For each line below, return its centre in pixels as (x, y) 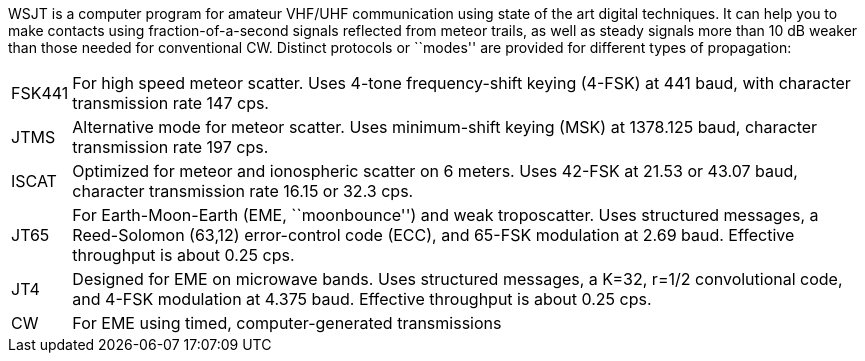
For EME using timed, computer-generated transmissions (287, 323)
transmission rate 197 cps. (170, 147)
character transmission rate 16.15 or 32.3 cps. (243, 191)
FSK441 (40, 93)
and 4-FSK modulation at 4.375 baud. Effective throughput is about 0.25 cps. (362, 299)
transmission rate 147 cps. (170, 103)
